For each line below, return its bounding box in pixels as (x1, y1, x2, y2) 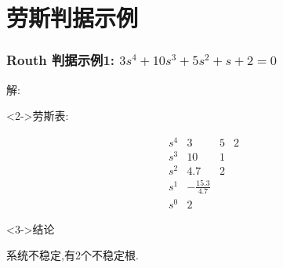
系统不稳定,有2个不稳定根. (6, 247, 139, 263)
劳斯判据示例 (6, 2, 139, 34)
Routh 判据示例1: (6, 50, 115, 70)
